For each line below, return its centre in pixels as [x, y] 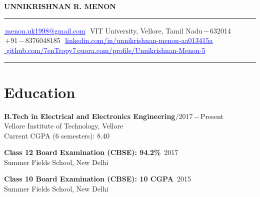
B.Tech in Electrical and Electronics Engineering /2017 [98, 116]
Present [212, 116]
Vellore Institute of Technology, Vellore [64, 126]
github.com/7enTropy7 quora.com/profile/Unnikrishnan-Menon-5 [106, 50]
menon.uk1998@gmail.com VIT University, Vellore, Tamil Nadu [104, 30]
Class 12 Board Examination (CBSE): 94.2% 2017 [91, 152]
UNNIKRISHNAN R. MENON [60, 6]
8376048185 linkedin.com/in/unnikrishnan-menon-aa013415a [119, 40]
